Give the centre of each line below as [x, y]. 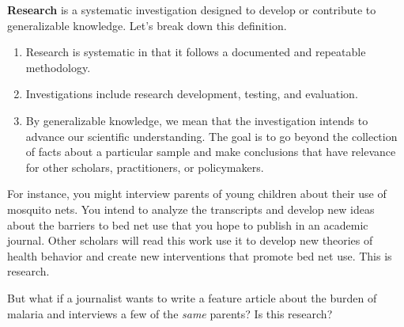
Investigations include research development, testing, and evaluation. [192, 94]
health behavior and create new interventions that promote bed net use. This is [200, 255]
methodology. [58, 67]
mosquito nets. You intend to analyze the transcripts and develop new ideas [191, 209]
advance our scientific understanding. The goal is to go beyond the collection [211, 136]
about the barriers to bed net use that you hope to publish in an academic [188, 224]
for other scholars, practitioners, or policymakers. [145, 167]
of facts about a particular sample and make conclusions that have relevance [211, 152]
